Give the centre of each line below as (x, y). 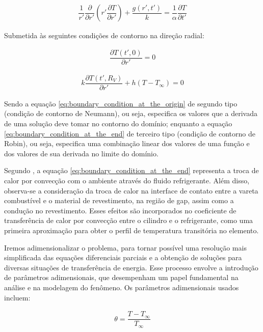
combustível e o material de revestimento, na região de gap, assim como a (119, 200)
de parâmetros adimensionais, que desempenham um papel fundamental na (121, 277)
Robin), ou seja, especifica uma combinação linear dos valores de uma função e (127, 143)
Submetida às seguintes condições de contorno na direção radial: (104, 35)
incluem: (17, 297)
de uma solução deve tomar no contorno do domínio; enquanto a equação (118, 123)
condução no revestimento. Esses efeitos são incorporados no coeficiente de (120, 210)
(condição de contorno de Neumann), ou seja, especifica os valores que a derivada (131, 113)
